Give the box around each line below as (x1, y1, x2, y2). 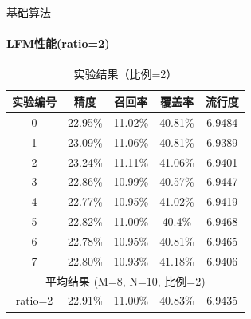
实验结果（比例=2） (73, 65, 178, 82)
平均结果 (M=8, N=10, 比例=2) (45, 272, 206, 289)
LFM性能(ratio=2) (6, 35, 110, 52)
